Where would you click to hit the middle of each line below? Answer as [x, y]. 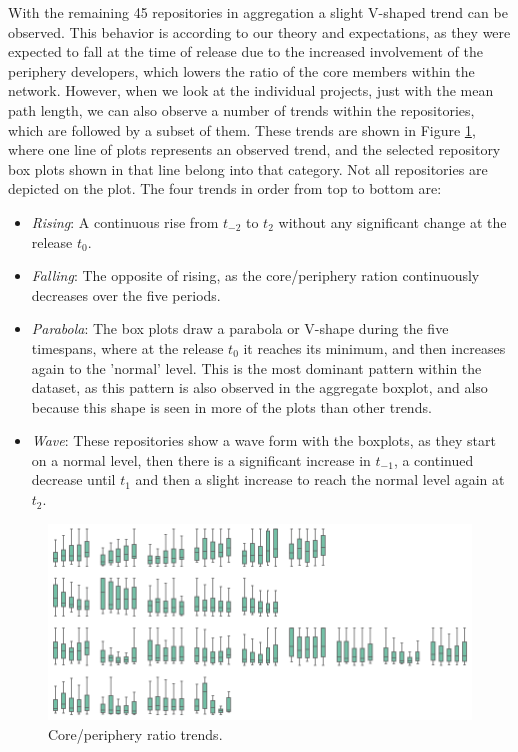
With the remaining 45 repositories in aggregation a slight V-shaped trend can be [258, 12]
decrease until [73, 479]
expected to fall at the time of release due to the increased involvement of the [246, 51]
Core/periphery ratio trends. [135, 733]
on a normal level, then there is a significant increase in [201, 459]
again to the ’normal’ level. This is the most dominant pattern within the [256, 367]
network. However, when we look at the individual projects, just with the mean [251, 90]
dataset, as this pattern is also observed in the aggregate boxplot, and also [259, 387]
